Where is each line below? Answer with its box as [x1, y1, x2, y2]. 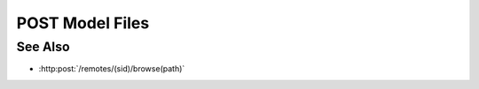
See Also [16, 39, 70, 55]
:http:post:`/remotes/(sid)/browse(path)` [38, 63, 185, 74]
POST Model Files [16, 13, 150, 33]
